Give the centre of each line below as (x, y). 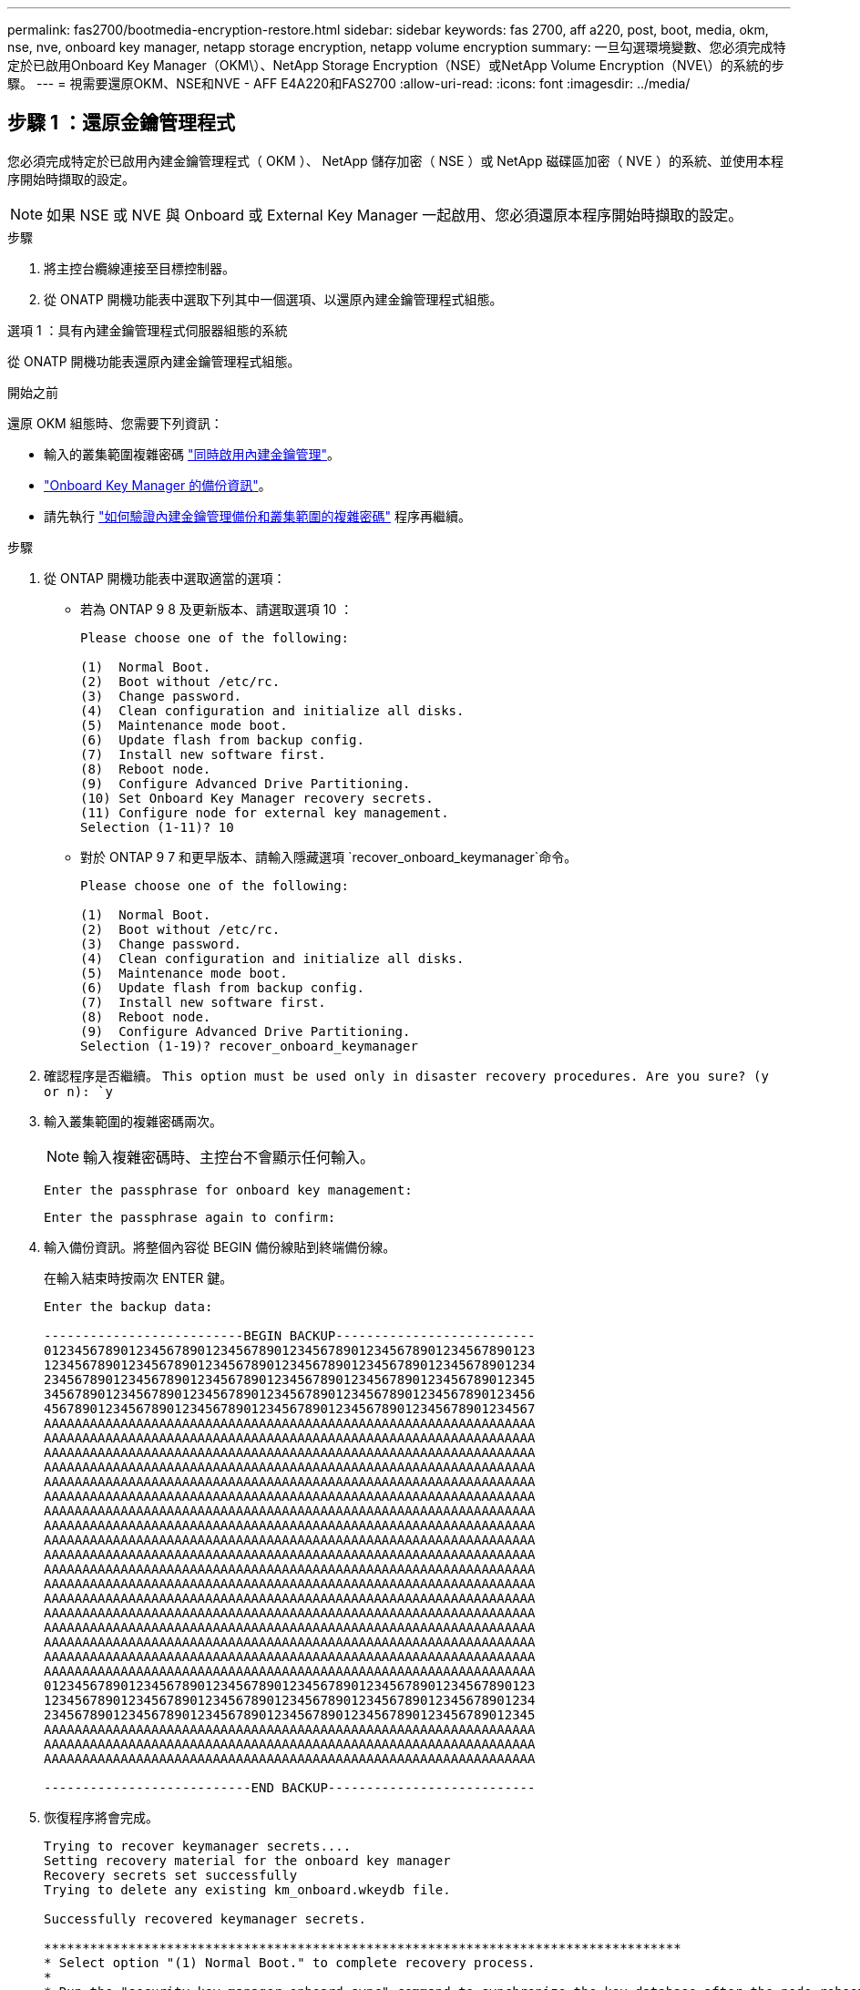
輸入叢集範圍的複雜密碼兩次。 (133, 1121)
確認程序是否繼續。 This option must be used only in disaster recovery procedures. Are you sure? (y (406, 1075)
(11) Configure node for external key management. (265, 812)
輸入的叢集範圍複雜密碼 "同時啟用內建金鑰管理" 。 (192, 454)
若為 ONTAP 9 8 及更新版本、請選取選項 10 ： (217, 609)
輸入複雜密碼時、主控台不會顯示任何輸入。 (229, 1157)
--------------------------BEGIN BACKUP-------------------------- (290, 1335)
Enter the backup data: (128, 1306)
